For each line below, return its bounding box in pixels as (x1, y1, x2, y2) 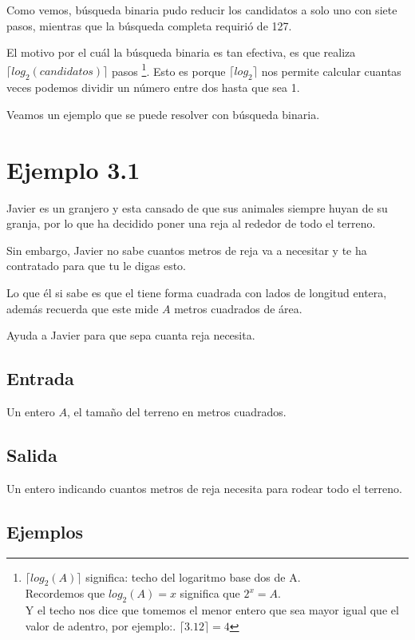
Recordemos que (25, 585, 105, 602)
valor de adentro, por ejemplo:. (25, 617, 176, 634)
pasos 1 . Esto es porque (112, 60, 226, 79)
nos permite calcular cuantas (261, 62, 401, 79)
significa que (180, 585, 240, 602)
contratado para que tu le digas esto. (6, 257, 187, 274)
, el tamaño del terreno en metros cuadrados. (66, 403, 287, 419)
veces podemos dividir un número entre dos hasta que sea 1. (6, 79, 300, 96)
